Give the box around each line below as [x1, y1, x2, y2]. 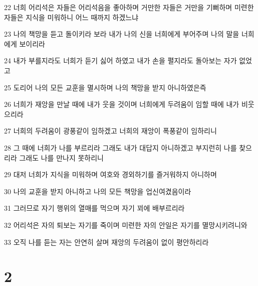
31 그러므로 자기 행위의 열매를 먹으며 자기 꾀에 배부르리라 [4, 203, 185, 213]
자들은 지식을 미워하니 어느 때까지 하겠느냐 [4, 12, 139, 22]
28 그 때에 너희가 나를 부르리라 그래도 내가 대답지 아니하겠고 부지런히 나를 [4, 142, 237, 153]
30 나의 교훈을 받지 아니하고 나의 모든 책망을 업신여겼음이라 [4, 186, 191, 196]
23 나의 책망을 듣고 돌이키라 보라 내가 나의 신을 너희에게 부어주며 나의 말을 [4, 29, 239, 39]
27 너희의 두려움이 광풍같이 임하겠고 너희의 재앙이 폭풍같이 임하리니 [4, 125, 217, 136]
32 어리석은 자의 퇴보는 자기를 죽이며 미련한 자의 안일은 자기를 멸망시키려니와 [4, 219, 247, 230]
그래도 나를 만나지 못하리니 [19, 152, 104, 163]
